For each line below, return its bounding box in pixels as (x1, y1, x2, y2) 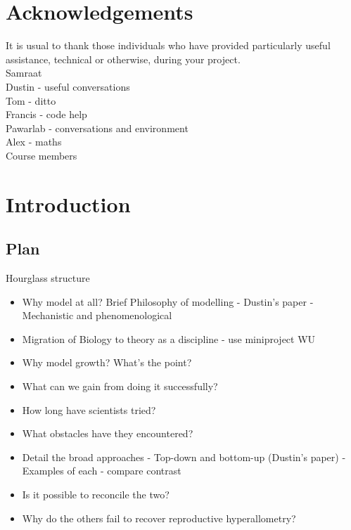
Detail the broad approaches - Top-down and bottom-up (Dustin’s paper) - (22, 449, 346, 464)
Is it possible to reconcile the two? (22, 486, 170, 501)
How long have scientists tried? (22, 402, 156, 417)
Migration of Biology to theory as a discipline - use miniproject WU (22, 331, 316, 346)
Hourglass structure (6, 271, 90, 285)
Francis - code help (6, 107, 87, 122)
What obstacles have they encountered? (22, 426, 193, 441)
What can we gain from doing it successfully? (22, 379, 218, 394)
